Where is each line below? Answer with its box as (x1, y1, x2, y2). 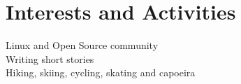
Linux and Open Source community (6, 38, 159, 52)
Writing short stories (6, 51, 94, 66)
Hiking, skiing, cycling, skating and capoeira (6, 65, 196, 80)
